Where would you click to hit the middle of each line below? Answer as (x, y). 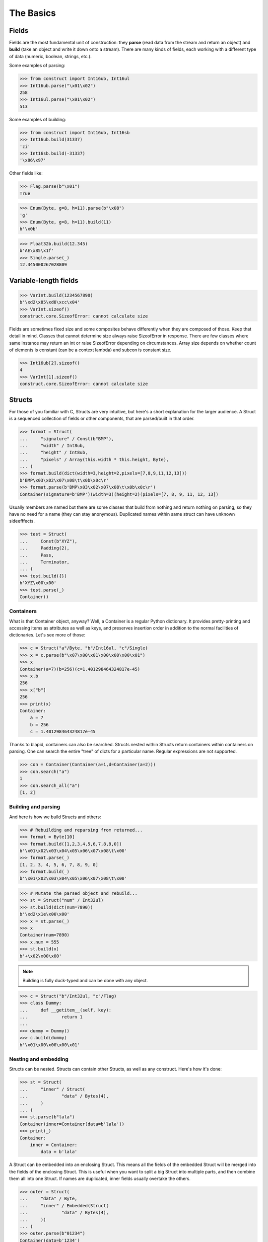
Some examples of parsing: (37, 66)
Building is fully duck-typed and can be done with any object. (85, 980)
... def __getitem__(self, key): (66, 1010)
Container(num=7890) (44, 935)
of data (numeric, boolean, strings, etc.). (50, 56)
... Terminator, (44, 562)
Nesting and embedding (39, 1059)
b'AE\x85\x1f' (37, 251)
